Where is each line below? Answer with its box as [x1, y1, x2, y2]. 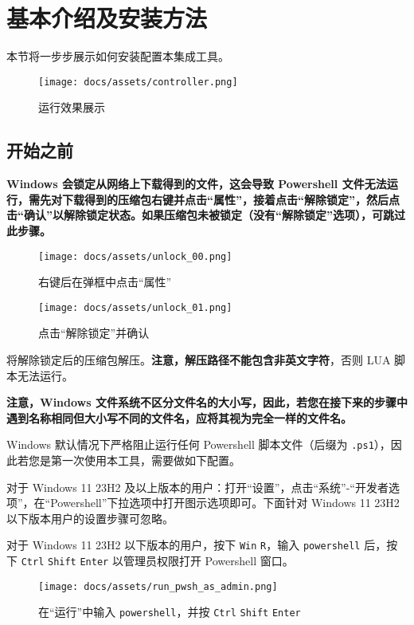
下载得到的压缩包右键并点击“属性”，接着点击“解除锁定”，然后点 [61, 191, 400, 207]
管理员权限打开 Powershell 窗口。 [123, 552, 294, 569]
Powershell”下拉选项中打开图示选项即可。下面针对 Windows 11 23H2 [50, 494, 400, 511]
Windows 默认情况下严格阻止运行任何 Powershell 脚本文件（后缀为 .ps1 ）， [6, 436, 391, 453]
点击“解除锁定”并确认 [38, 324, 150, 341]
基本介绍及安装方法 [6, 2, 208, 34]
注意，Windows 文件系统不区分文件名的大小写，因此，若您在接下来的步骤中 [6, 394, 408, 411]
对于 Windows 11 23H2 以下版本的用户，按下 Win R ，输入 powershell [6, 537, 361, 553]
